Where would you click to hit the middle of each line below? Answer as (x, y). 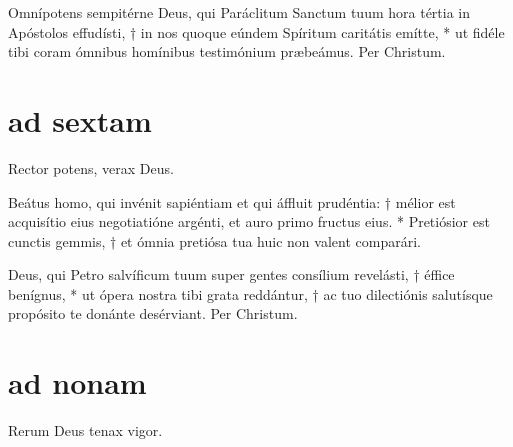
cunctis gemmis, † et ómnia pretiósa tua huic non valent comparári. (214, 240)
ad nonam (77, 382)
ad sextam (80, 119)
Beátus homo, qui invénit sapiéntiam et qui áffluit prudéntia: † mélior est (232, 201)
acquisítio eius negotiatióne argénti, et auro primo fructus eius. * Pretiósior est (249, 221)
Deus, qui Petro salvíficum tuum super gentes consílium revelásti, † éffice (231, 274)
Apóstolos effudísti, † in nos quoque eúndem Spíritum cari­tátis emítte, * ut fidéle (256, 31)
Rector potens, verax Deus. (91, 167)
